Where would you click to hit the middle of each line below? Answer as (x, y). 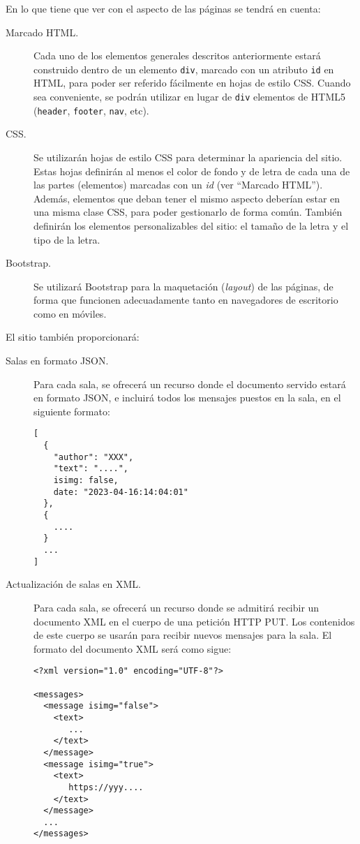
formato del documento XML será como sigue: (133, 648)
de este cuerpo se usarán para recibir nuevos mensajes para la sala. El (183, 635)
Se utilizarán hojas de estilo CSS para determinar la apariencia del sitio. (188, 157)
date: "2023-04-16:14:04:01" (121, 492)
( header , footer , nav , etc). (91, 110)
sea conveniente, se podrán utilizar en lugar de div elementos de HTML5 (190, 97)
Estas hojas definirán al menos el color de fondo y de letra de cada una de (192, 171)
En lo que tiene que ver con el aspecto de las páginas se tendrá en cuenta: (163, 8)
